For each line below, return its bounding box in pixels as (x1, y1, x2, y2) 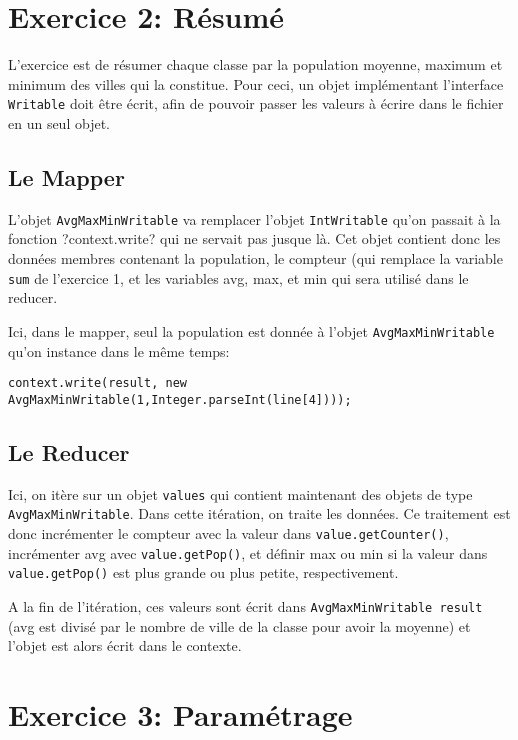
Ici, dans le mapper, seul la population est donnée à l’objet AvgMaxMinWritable (8, 320, 495, 341)
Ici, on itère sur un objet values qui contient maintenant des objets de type (8, 483, 473, 504)
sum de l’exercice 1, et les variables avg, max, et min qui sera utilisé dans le (8, 267, 469, 288)
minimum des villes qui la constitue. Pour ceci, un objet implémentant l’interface (8, 73, 504, 94)
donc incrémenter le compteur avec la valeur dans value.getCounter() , (8, 522, 449, 543)
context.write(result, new (8, 376, 187, 391)
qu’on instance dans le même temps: (8, 340, 230, 361)
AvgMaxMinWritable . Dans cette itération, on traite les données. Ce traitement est (8, 503, 511, 524)
